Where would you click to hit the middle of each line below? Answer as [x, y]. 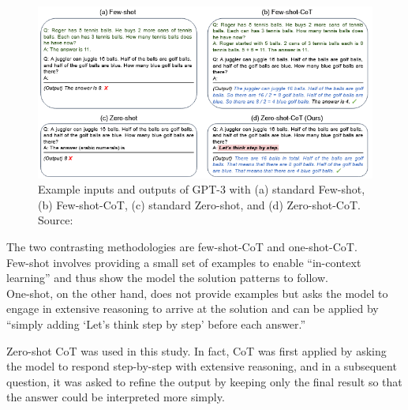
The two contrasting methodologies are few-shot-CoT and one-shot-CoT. [182, 247]
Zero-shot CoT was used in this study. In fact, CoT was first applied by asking [197, 350]
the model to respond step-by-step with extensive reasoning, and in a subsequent [202, 366]
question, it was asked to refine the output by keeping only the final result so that [204, 381]
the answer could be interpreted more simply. [116, 397]
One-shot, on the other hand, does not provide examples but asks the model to [197, 293]
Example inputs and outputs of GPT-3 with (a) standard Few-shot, [202, 189]
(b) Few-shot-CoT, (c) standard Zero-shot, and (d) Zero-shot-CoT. [199, 204]
